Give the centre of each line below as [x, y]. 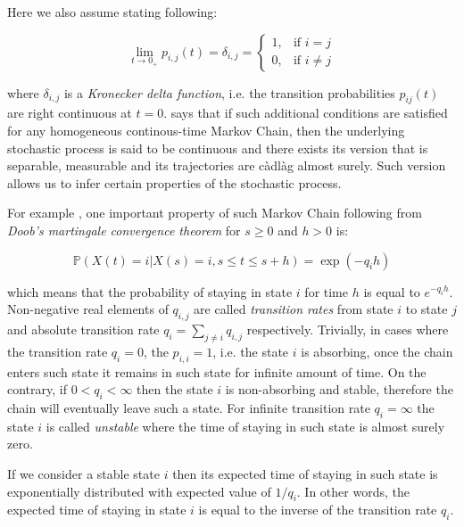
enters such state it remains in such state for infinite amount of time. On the [217, 371]
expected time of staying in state [97, 510]
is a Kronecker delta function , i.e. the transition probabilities [229, 92]
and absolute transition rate [83, 329]
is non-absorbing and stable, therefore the [339, 389]
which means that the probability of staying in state [150, 291]
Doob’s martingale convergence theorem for [124, 230]
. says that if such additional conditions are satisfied [306, 113]
